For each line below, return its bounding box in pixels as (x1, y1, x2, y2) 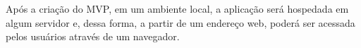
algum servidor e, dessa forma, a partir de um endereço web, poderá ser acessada (6, 15, 355, 30)
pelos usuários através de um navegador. (6, 29, 180, 44)
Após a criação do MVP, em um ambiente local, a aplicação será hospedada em (6, 1, 349, 16)
